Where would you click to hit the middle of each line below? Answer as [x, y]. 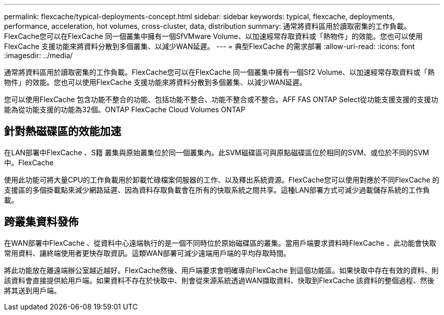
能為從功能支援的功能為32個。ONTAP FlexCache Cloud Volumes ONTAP [125, 109]
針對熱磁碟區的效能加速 [63, 131]
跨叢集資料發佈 [41, 222]
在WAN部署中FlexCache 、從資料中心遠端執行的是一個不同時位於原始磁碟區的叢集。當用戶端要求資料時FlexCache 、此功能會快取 [220, 243]
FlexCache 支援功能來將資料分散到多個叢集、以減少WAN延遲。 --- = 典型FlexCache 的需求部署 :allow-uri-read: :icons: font [210, 46]
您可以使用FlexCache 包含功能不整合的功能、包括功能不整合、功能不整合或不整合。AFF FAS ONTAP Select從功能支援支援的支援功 [221, 99]
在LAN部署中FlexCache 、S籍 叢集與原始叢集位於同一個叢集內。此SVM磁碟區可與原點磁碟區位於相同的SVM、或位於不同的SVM [217, 152]
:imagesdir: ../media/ [39, 55]
